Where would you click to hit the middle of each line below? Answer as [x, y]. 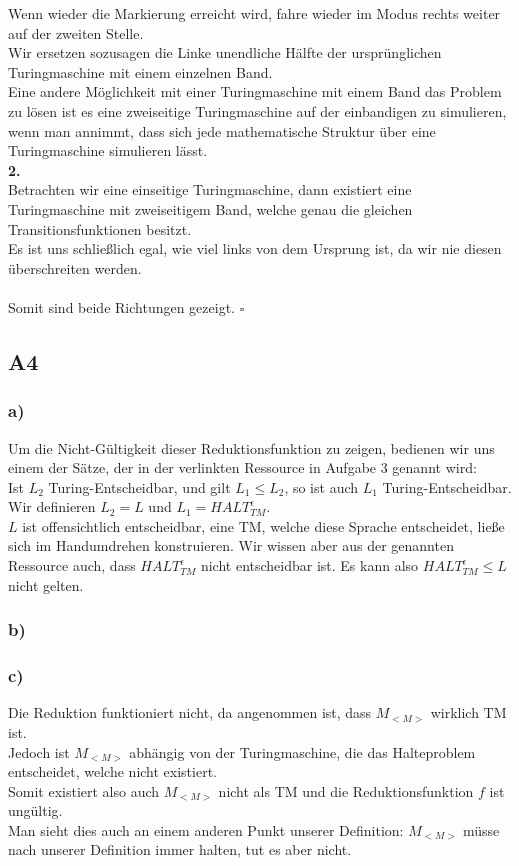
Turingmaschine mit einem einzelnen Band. [140, 71]
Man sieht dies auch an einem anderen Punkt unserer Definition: [206, 829]
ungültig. [35, 810]
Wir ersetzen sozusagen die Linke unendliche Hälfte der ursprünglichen [225, 52]
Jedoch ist [39, 751]
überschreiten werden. [75, 267]
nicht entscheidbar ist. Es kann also [309, 565]
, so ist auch [321, 486]
